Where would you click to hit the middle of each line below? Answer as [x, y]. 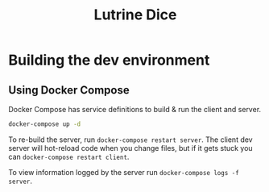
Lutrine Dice [135, 15]
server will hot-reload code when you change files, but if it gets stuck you [130, 148]
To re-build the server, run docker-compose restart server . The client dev [130, 140]
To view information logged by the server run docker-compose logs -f [124, 172]
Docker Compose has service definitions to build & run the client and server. [135, 109]
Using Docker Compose [69, 90]
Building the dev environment [109, 60]
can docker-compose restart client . [69, 157]
